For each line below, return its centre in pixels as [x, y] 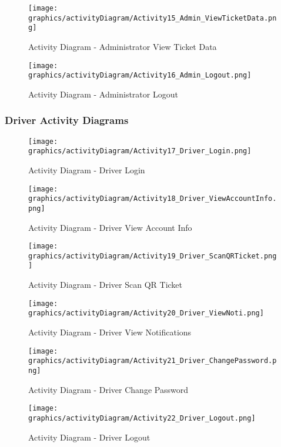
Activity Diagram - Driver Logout [89, 437]
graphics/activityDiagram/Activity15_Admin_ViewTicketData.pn [153, 18]
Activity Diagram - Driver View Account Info [110, 227]
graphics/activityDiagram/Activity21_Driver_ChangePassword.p [153, 361]
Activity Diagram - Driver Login [87, 170]
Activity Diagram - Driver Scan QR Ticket [106, 285]
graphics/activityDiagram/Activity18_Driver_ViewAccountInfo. [153, 199]
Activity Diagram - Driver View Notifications [110, 332]
